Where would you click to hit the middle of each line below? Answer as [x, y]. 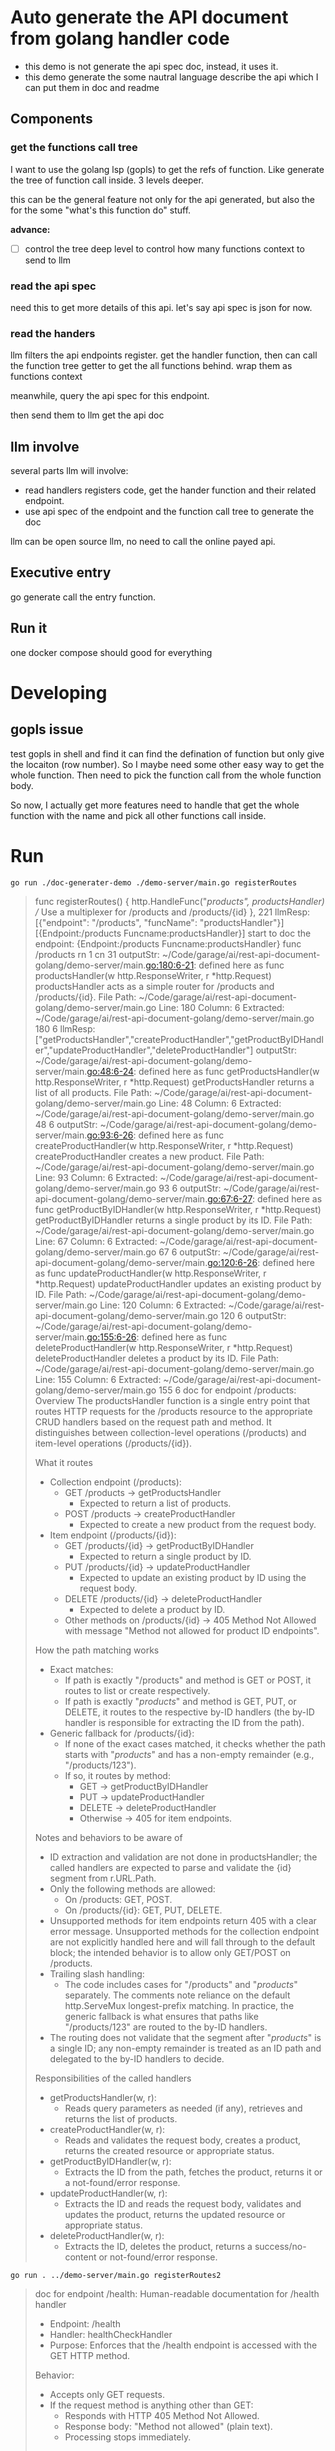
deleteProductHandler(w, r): [107, 2235]
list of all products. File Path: [93, 1092]
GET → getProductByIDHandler [144, 1786]
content [80, 2257]
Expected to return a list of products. [155, 1503]
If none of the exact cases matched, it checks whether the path [195, 1743]
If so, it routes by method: [117, 1775]
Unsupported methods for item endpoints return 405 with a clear [183, 1920]
